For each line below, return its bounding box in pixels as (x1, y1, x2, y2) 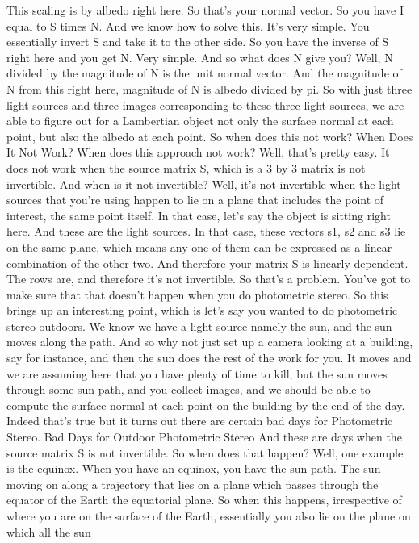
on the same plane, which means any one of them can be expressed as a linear (6, 238, 392, 255)
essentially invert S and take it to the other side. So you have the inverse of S (6, 33, 389, 50)
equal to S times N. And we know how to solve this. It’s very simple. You (6, 17, 370, 34)
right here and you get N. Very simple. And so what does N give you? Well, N (6, 48, 393, 65)
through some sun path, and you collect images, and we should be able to (6, 381, 371, 398)
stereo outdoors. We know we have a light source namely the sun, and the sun (6, 317, 392, 334)
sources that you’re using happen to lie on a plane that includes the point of (6, 191, 384, 208)
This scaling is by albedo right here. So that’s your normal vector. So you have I (6, 2, 404, 18)
